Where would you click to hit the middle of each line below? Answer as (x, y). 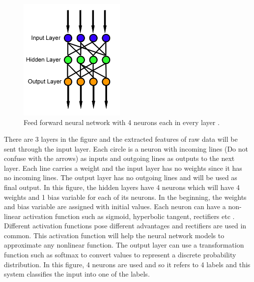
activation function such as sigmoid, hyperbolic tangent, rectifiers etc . (129, 216)
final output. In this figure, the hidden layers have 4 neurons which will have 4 (122, 187)
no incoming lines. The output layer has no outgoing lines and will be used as (121, 177)
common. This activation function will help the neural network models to (114, 235)
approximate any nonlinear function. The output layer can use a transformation (124, 245)
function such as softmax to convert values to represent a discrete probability (120, 255)
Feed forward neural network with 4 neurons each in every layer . (122, 122)
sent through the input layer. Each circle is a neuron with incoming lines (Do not (126, 148)
